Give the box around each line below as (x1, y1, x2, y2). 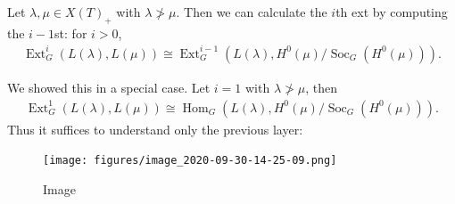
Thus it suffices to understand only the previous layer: (7, 119, 303, 138)
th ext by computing (335, 3, 448, 20)
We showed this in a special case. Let (7, 78, 211, 96)
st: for (54, 23, 87, 42)
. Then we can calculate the (176, 3, 327, 20)
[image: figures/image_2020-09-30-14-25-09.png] (43, 154, 337, 167)
